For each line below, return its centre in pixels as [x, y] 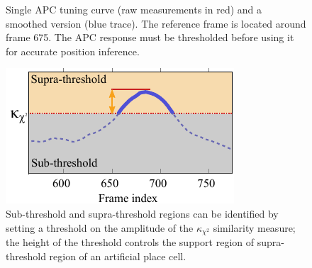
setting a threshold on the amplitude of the [100, 227]
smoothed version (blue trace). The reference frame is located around [156, 23]
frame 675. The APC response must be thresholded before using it [150, 37]
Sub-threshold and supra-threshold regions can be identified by [142, 213]
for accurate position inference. [73, 51]
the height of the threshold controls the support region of [130, 242]
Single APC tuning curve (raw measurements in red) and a [134, 9]
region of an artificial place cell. [118, 256]
